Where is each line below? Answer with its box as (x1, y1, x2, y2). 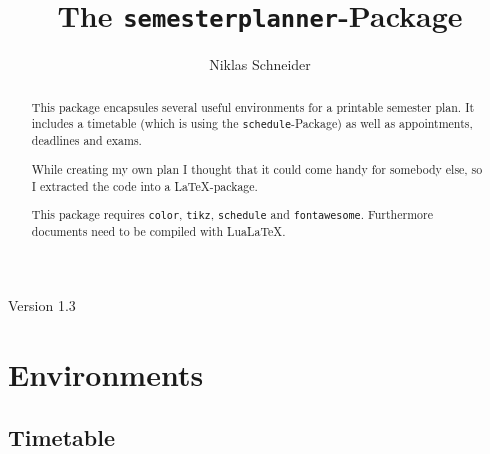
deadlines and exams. (31, 132, 142, 149)
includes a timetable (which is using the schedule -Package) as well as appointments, (31, 115, 473, 132)
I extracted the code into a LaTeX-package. (31, 177, 258, 194)
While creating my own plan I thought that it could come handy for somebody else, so (31, 160, 483, 177)
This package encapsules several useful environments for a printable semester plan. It (31, 98, 475, 115)
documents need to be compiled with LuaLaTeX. (31, 223, 286, 240)
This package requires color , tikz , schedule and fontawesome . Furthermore (31, 206, 433, 223)
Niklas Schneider (209, 54, 311, 75)
